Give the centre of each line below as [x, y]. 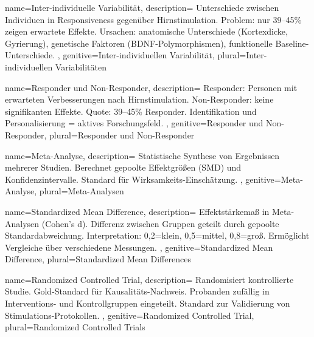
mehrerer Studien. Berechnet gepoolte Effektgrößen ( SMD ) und [123, 167]
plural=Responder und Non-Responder [122, 134]
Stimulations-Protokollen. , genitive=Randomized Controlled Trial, [130, 315]
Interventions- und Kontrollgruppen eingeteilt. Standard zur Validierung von [148, 303]
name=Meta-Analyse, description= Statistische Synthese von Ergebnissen [142, 155]
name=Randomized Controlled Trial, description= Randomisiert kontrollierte [149, 279]
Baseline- [292, 43]
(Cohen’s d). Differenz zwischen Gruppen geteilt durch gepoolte [160, 223]
